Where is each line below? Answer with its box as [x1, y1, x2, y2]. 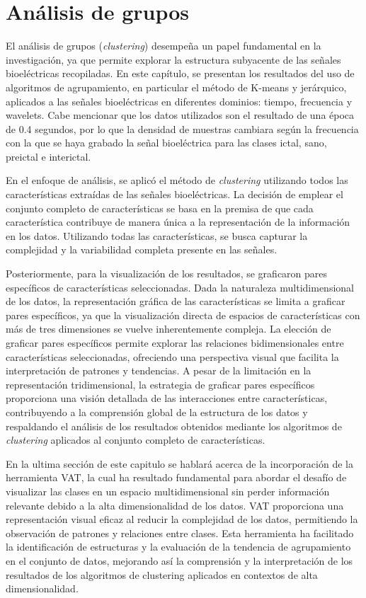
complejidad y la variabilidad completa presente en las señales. [6, 242, 278, 257]
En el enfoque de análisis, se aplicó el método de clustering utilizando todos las [6, 173, 348, 188]
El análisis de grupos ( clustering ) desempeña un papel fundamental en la [6, 38, 321, 53]
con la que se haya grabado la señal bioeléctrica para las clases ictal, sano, [6, 135, 327, 150]
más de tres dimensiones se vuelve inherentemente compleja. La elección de [6, 321, 331, 336]
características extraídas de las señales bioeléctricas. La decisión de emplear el [6, 187, 343, 202]
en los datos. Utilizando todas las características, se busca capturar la [6, 228, 308, 243]
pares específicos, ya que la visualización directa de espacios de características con [6, 307, 360, 322]
